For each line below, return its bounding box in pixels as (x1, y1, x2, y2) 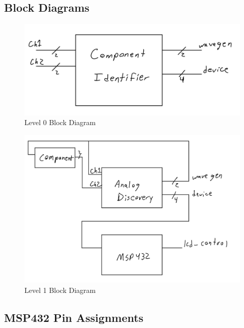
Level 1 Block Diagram (24, 284, 96, 295)
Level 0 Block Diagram (24, 117, 96, 128)
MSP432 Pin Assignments (4, 309, 144, 325)
